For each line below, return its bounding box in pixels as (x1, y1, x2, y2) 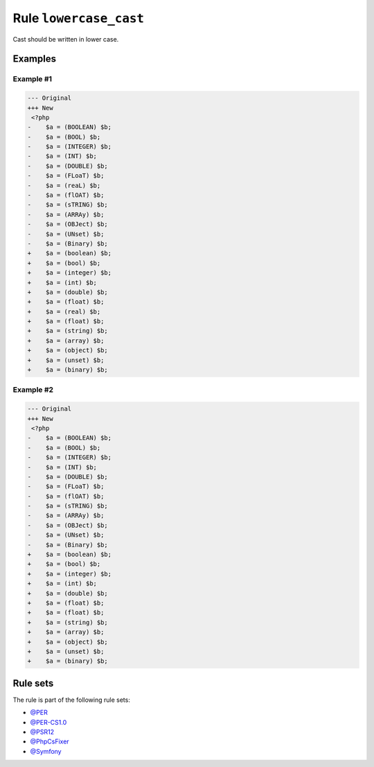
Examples (12, 53, 57, 65)
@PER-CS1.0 (30, 718, 67, 726)
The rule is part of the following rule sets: (12, 696, 131, 704)
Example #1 (12, 74, 52, 84)
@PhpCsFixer (30, 737, 69, 746)
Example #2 (12, 385, 54, 395)
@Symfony (30, 747, 62, 755)
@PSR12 (30, 728, 55, 736)
